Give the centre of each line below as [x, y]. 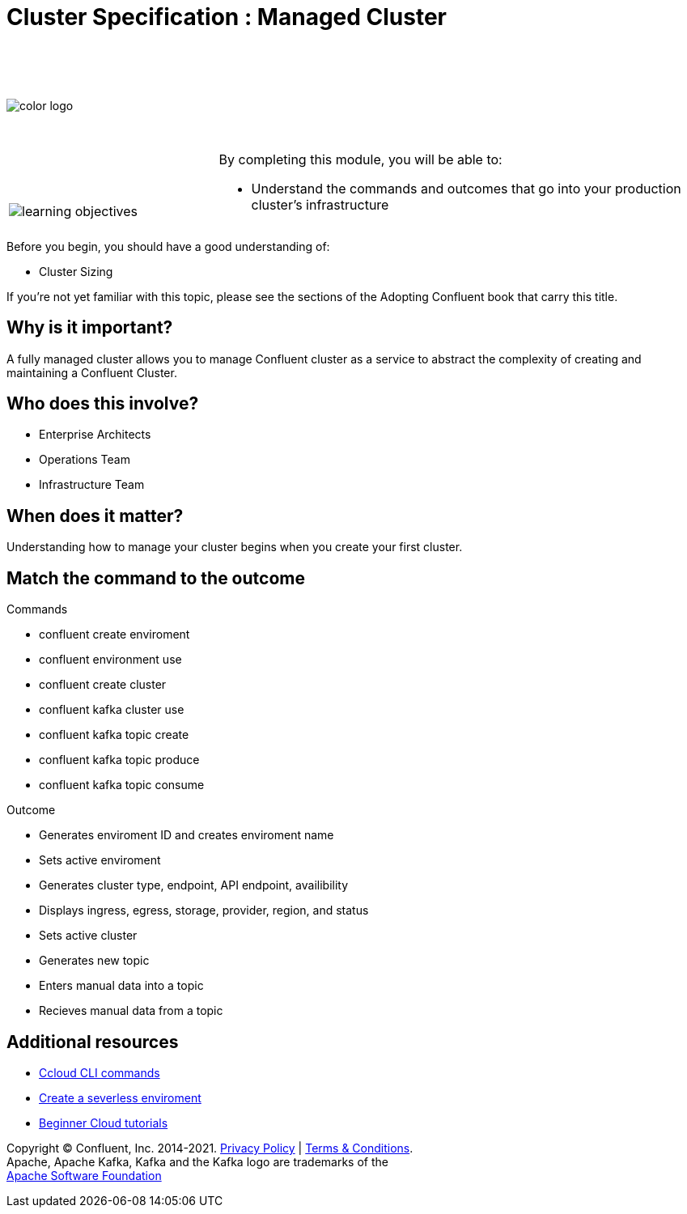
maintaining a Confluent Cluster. [92, 372]
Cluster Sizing [76, 271]
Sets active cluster [88, 936]
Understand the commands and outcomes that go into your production [466, 188]
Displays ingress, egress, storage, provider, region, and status [204, 910]
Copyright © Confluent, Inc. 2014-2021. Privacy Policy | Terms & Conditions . [210, 1148]
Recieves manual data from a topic [131, 1011]
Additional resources [93, 1042]
